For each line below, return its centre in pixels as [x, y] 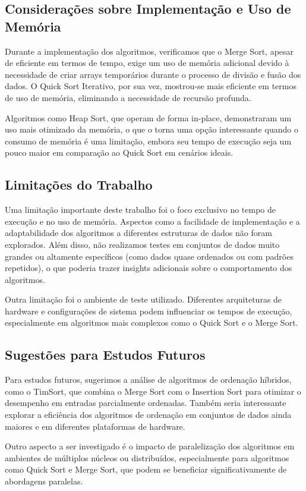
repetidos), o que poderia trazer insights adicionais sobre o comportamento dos [149, 268]
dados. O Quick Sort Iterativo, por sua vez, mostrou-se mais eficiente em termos [151, 86]
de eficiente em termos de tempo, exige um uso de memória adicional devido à [147, 63]
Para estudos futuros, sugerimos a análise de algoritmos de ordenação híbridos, [148, 380]
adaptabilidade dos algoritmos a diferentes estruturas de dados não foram [138, 233]
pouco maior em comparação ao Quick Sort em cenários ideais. [119, 152]
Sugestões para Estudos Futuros [105, 355]
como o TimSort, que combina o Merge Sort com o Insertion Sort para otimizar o [153, 391]
